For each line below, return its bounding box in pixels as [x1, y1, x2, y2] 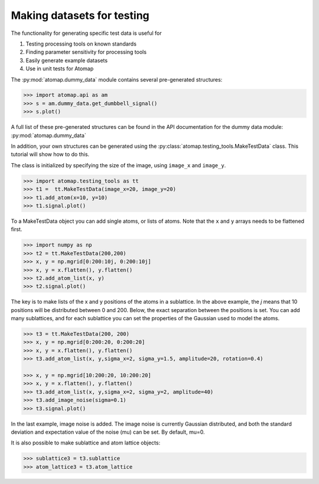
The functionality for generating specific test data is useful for [11, 30, 162, 37]
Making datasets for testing [11, 9, 150, 22]
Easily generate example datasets [25, 57, 108, 64]
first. [11, 226, 22, 233]
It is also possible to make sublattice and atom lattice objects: [11, 439, 161, 446]
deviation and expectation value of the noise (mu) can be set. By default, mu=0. [11, 428, 205, 436]
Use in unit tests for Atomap [25, 65, 94, 72]
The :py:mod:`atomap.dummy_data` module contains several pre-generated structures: [11, 76, 223, 83]
